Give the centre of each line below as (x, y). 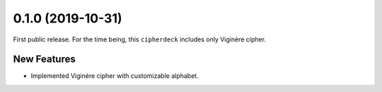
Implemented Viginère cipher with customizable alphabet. (115, 76)
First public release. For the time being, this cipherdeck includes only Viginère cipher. (140, 39)
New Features (44, 59)
